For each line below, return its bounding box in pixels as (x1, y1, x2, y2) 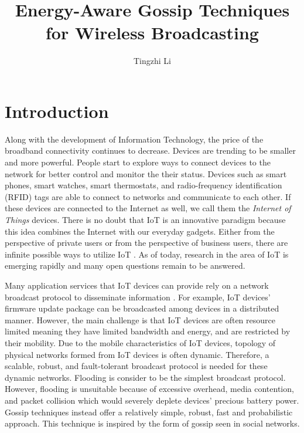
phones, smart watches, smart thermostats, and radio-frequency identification (5, 179, 282, 191)
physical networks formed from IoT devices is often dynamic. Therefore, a (5, 348, 269, 360)
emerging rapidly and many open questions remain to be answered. (5, 259, 245, 272)
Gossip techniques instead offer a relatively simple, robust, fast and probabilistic (5, 405, 293, 418)
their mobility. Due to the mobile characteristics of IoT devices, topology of (5, 336, 276, 349)
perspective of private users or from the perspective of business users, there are (5, 236, 288, 249)
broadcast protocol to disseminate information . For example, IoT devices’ (5, 290, 271, 303)
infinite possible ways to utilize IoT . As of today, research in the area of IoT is (5, 248, 289, 260)
